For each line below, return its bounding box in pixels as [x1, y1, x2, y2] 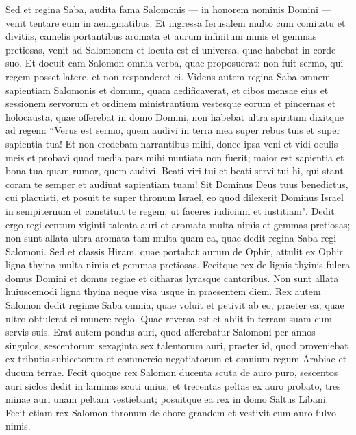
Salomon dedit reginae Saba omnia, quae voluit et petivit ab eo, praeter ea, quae [5, 298, 344, 312]
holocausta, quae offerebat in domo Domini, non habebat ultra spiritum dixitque [5, 109, 344, 124]
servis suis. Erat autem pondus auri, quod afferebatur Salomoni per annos [5, 325, 316, 339]
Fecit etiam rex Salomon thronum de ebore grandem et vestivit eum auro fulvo [5, 405, 337, 419]
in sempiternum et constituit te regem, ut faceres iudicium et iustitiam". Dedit [5, 203, 335, 217]
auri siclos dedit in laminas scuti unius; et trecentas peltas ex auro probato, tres [5, 378, 341, 392]
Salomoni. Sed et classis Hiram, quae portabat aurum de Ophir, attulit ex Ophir [5, 244, 343, 258]
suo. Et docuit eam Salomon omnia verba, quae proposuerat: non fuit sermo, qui [5, 56, 344, 70]
